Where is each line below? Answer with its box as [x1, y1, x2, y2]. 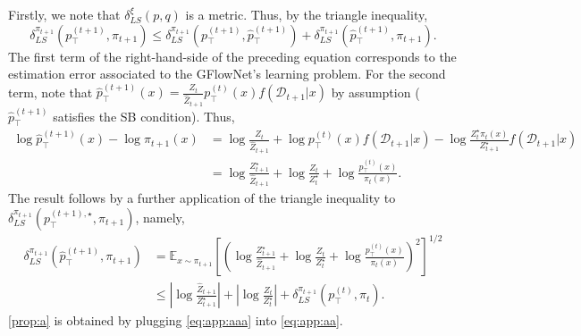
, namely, [135, 207, 185, 226]
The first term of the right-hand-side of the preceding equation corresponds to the [8, 46, 457, 65]
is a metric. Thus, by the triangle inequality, [185, 5, 428, 23]
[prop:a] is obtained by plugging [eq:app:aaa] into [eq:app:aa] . [8, 311, 343, 330]
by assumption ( [331, 82, 420, 101]
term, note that [8, 82, 93, 101]
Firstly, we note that [8, 5, 121, 23]
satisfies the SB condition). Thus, [53, 106, 235, 125]
